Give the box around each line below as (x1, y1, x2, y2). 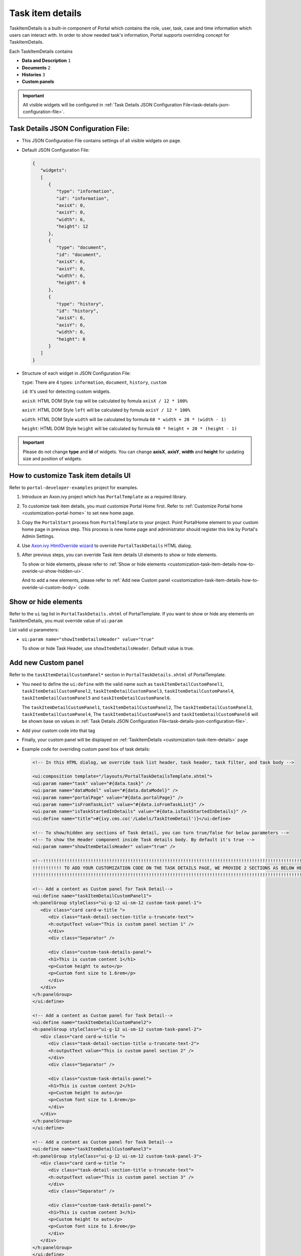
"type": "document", (56, 245, 107, 251)
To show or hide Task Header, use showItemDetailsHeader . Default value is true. (22, 646, 194, 652)
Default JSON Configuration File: (22, 147, 90, 153)
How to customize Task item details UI (9, 471, 131, 480)
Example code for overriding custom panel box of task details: (22, 746, 150, 752)
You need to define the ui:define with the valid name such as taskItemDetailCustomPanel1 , (22, 681, 224, 687)
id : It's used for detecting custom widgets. (22, 388, 111, 394)
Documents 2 (22, 64, 51, 70)
